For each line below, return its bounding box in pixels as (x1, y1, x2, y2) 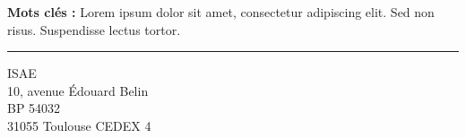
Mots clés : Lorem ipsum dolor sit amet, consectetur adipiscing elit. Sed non (7, 3, 435, 21)
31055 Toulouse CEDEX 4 (7, 116, 151, 134)
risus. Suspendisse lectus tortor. (7, 20, 181, 39)
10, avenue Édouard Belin (7, 81, 149, 99)
